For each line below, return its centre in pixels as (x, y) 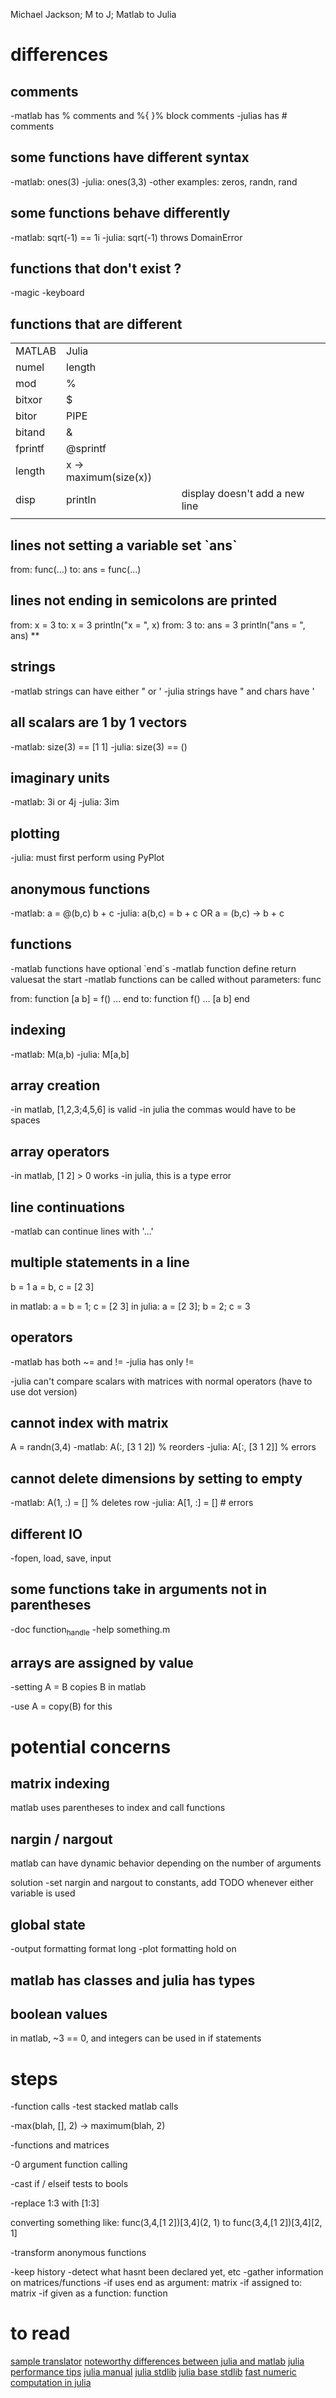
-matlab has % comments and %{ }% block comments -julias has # (149, 115)
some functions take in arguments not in (139, 1589)
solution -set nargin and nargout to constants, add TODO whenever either (162, 1883)
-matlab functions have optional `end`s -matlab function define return (153, 968)
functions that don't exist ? (96, 269)
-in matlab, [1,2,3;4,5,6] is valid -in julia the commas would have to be (153, 1110)
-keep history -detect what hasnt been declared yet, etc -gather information (167, 2272)
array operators (60, 1151)
